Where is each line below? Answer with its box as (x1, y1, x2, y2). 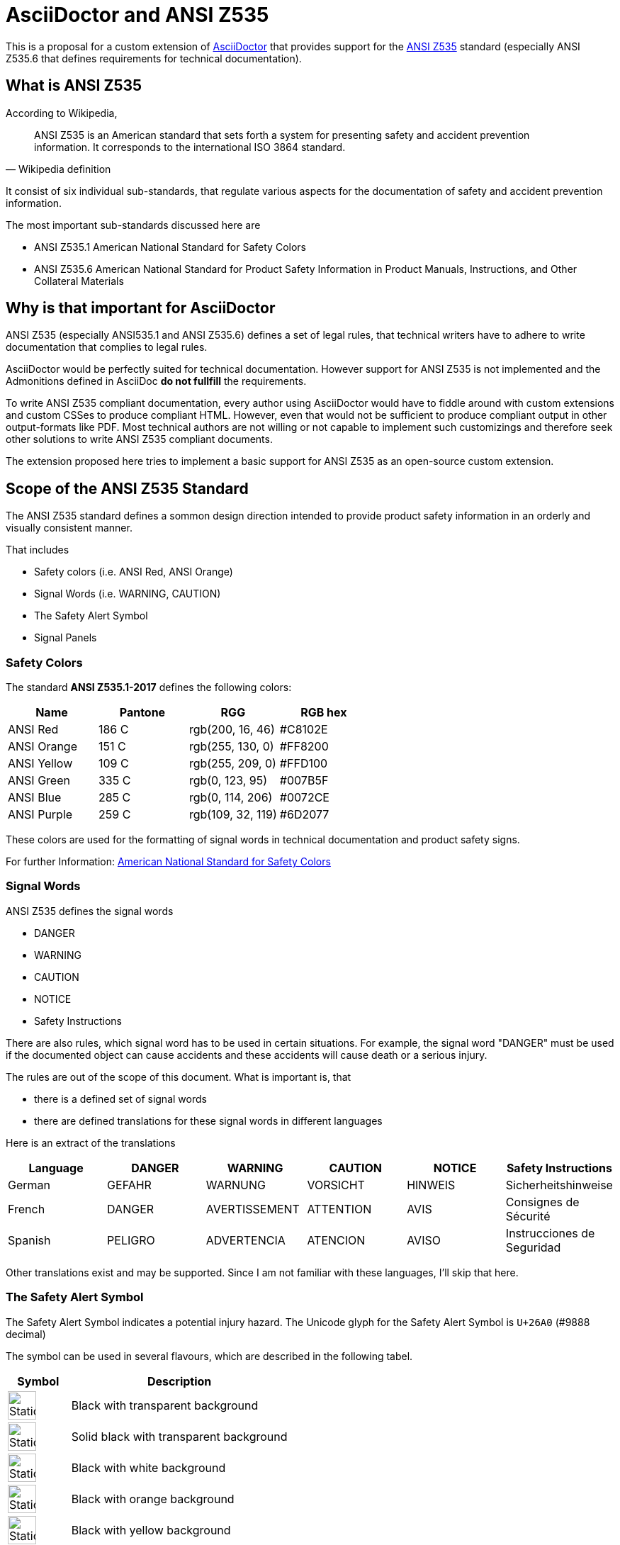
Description (147, 1373, 212, 1388)
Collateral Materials (34, 274, 124, 287)
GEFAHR (107, 1177, 152, 1192)
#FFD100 (279, 756, 328, 771)
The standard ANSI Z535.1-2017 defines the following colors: (6, 681, 292, 694)
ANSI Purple (8, 807, 73, 822)
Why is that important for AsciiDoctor (6, 299, 276, 318)
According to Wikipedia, (6, 106, 118, 119)
